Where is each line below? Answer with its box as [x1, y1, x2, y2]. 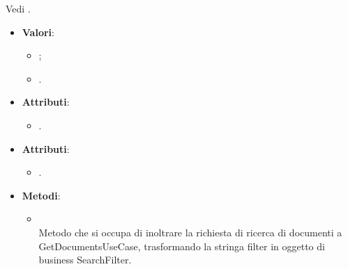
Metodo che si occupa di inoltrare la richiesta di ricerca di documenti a [38, 225, 342, 239]
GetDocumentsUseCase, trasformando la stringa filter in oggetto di [38, 238, 325, 253]
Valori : [22, 24, 54, 39]
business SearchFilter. [38, 252, 132, 267]
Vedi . [6, 1, 31, 15]
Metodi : [22, 188, 61, 202]
